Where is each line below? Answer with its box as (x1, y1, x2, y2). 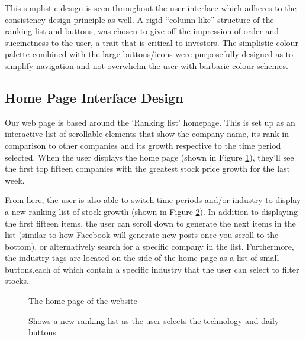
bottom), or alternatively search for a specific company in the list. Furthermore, (5, 240, 294, 252)
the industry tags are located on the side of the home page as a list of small (5, 251, 279, 264)
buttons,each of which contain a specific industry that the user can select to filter (5, 263, 299, 275)
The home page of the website (28, 295, 137, 307)
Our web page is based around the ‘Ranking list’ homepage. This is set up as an (5, 116, 295, 128)
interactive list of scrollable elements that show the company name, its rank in (5, 127, 289, 140)
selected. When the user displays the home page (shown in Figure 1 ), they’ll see (5, 151, 294, 163)
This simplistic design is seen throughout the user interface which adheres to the (5, 2, 297, 14)
